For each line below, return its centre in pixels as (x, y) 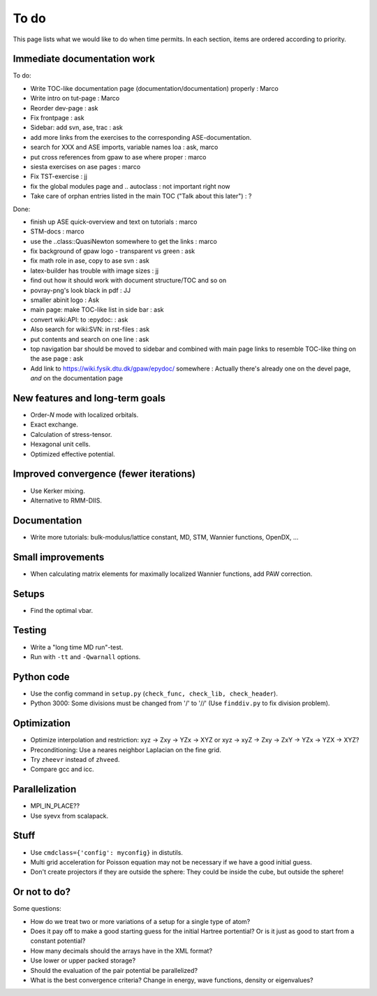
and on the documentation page (77, 378)
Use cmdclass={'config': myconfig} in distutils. (106, 852)
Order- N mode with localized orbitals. (84, 415)
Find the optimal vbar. (62, 610)
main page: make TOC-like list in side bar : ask (97, 310)
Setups (29, 594)
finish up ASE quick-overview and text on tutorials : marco (114, 222)
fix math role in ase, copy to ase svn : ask (90, 261)
